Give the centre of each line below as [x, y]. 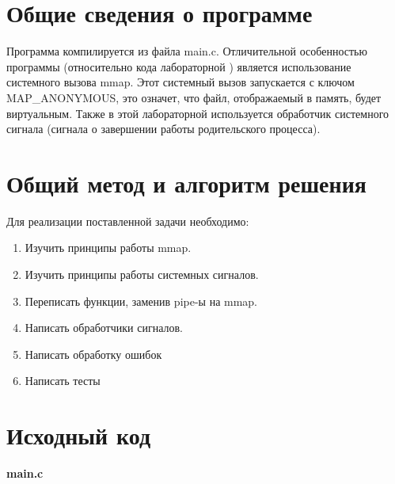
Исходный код [79, 435]
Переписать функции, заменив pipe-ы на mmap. [141, 301]
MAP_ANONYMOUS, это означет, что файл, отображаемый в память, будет [194, 97]
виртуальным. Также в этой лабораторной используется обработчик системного [198, 113]
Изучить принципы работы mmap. [108, 248]
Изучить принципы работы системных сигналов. [142, 274]
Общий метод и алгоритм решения [186, 183]
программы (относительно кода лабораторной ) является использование [179, 66]
